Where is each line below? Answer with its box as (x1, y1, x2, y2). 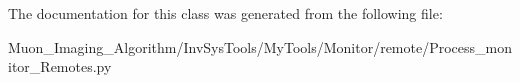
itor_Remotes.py (8, 56, 112, 77)
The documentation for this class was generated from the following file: (8, 3, 443, 23)
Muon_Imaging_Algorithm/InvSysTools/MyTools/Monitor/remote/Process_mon (8, 36, 513, 57)
